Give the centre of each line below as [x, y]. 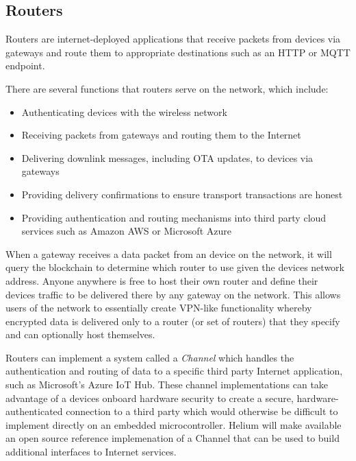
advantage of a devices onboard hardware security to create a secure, [150, 398]
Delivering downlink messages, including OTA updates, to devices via [167, 157]
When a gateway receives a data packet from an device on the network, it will [169, 253]
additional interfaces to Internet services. [91, 452]
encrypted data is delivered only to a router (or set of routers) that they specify [173, 321]
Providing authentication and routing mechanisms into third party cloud [174, 217]
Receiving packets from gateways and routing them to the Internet [161, 135]
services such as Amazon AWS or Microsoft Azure [126, 231]
